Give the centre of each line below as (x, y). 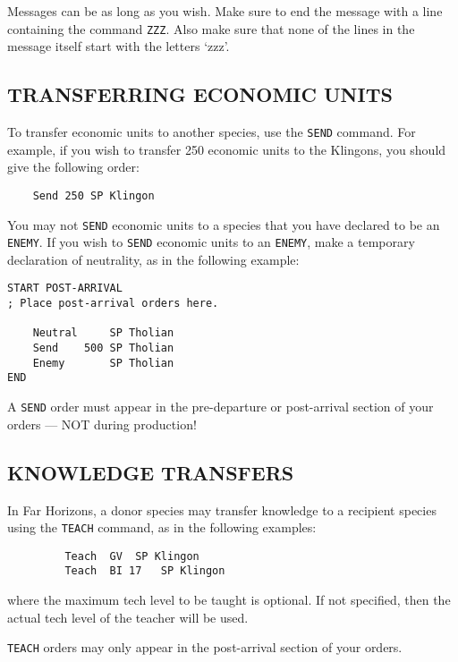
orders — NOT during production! (102, 424)
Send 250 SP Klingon (93, 195)
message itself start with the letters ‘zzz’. (119, 46)
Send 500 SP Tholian (103, 348)
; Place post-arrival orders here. (113, 304)
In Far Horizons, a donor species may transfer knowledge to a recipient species (222, 509)
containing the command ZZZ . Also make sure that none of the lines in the (211, 28)
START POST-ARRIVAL (65, 289)
